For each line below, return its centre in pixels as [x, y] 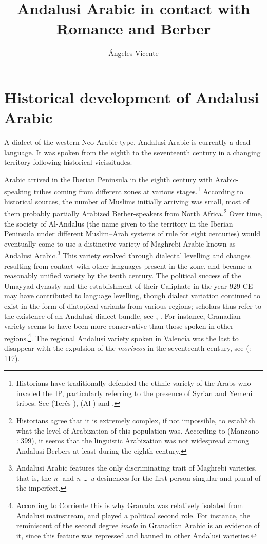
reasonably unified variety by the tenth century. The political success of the [123, 276]
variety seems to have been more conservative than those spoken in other [119, 326]
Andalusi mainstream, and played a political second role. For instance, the [133, 515]
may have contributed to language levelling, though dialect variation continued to [132, 296]
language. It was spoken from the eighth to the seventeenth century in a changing [132, 152]
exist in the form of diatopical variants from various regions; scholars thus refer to [133, 305]
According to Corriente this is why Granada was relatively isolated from [130, 505]
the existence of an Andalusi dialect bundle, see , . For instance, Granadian [122, 316]
